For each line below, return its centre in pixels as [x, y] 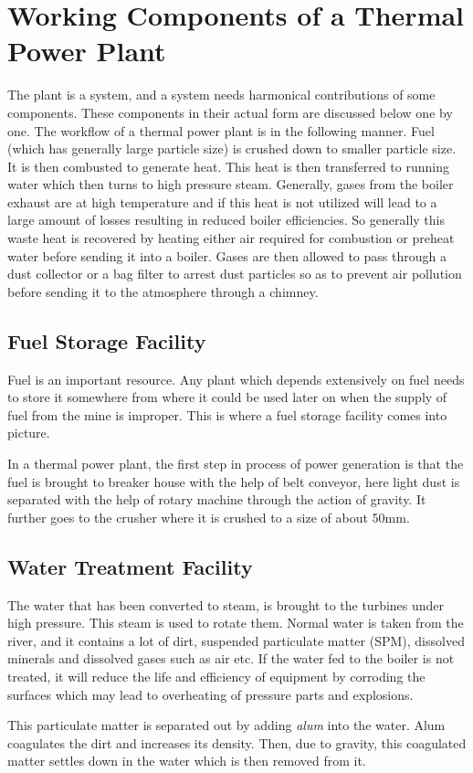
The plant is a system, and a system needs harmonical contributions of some [221, 95]
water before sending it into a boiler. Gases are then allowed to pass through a [227, 255]
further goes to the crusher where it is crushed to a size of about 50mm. [209, 517]
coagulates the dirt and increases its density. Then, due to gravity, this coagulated [237, 742]
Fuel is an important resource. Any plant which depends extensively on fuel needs [236, 379]
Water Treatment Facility [130, 566]
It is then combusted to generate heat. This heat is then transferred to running [228, 166]
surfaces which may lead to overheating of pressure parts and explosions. [210, 694]
